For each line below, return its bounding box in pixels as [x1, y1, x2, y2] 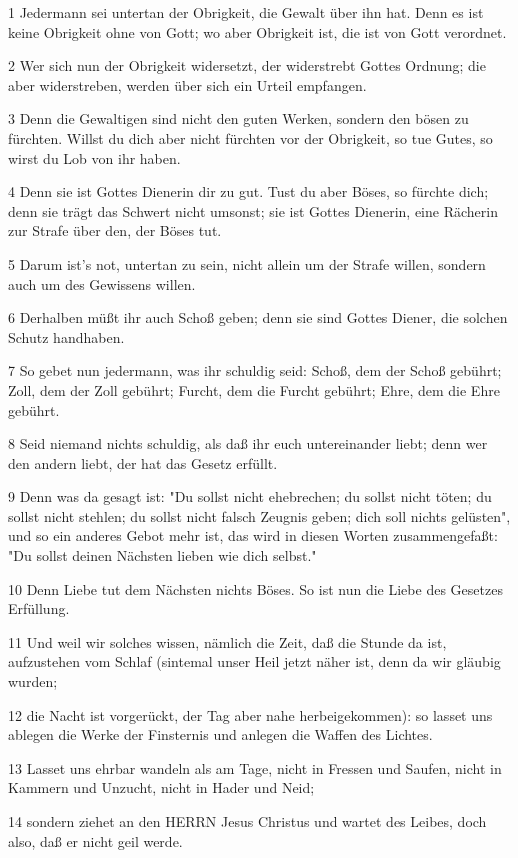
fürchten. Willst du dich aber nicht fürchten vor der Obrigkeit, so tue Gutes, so [8, 127, 493, 148]
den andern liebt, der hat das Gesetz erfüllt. [8, 452, 278, 473]
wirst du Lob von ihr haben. [8, 147, 181, 168]
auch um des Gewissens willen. [8, 273, 196, 294]
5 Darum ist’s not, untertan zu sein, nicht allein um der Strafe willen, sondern [8, 253, 486, 274]
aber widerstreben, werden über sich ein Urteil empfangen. [8, 74, 367, 95]
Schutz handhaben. [8, 326, 125, 347]
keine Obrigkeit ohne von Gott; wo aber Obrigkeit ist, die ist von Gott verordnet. [8, 21, 507, 42]
